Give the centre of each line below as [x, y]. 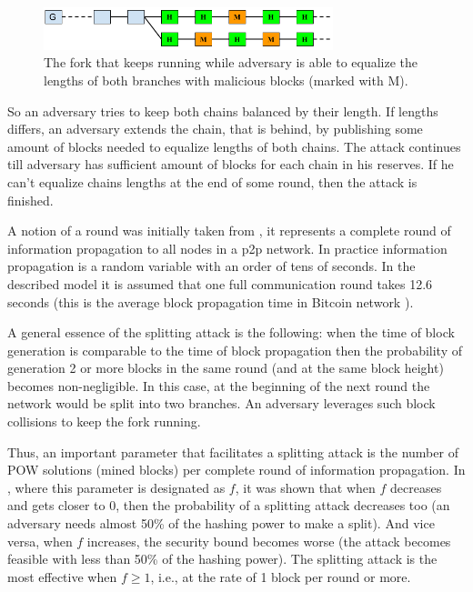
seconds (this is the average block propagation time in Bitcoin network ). [211, 301]
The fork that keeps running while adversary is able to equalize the [231, 62]
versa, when [40, 541]
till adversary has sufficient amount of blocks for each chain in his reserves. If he [231, 164]
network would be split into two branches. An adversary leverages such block [221, 403]
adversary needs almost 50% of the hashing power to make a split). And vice [221, 523]
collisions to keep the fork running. [104, 421]
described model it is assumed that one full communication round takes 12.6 [220, 283]
